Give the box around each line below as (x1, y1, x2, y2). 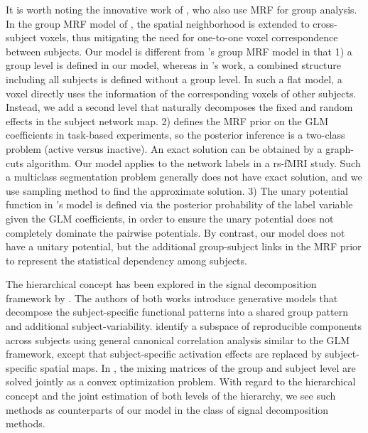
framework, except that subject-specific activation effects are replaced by (6, 346, 322, 361)
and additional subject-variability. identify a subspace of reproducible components (6, 319, 362, 333)
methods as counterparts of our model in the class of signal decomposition (6, 402, 329, 417)
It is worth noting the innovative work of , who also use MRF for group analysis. (6, 2, 357, 16)
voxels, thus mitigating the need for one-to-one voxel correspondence (40, 30, 338, 45)
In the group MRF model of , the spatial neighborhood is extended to (6, 16, 310, 31)
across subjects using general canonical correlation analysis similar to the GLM (6, 332, 350, 347)
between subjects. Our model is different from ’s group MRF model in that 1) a (6, 43, 352, 58)
